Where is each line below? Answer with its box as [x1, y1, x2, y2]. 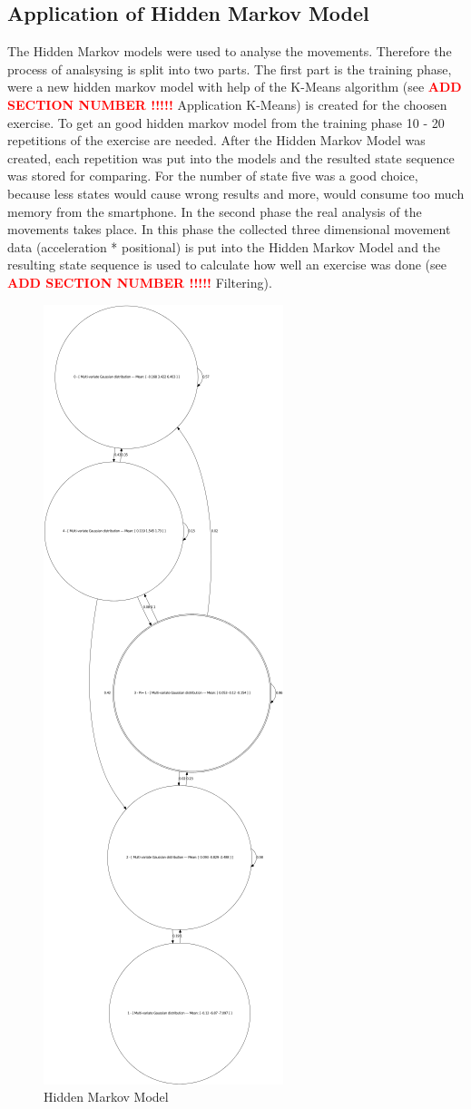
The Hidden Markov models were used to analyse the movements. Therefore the [7, 42, 452, 61]
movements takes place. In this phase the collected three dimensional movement [7, 220, 451, 239]
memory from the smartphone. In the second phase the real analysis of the [7, 201, 422, 221]
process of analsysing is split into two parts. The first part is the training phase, [7, 59, 452, 78]
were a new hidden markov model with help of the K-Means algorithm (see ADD [7, 77, 462, 96]
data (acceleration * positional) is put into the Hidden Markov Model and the [7, 237, 441, 256]
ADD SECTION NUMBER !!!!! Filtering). [7, 272, 272, 291]
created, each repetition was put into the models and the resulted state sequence [7, 148, 455, 167]
